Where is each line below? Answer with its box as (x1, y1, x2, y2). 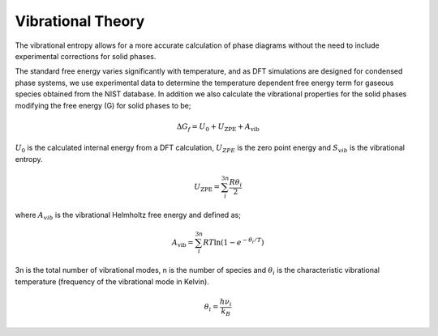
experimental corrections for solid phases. (15, 51, 157, 61)
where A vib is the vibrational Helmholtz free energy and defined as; (15, 210, 241, 222)
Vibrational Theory (15, 12, 145, 30)
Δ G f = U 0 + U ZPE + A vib (176, 121, 260, 133)
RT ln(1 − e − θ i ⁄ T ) (203, 236, 264, 247)
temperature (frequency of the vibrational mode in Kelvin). (15, 276, 210, 287)
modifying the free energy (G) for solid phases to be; (15, 100, 191, 110)
